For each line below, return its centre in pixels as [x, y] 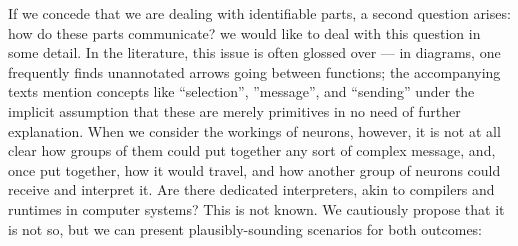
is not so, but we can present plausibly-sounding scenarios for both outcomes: [245, 228]
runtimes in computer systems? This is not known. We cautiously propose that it [256, 208]
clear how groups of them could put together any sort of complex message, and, [252, 150]
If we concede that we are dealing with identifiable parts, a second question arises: [259, 13]
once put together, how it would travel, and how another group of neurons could [254, 169]
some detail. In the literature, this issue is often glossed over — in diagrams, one [254, 52]
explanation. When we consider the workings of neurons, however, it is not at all [254, 130]
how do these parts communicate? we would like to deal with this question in [244, 32]
